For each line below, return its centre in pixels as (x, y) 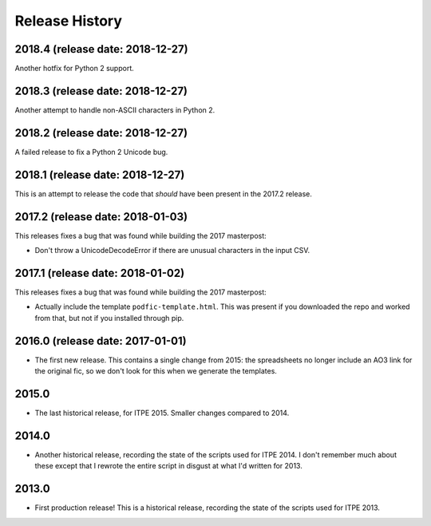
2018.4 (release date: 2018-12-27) (101, 49)
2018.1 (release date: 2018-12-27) (100, 174)
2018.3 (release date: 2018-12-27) (101, 91)
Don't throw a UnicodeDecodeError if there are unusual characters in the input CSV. (172, 251)
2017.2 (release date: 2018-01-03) (101, 217)
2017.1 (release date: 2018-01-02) (100, 273)
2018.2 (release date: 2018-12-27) (101, 133)
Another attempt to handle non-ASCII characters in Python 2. (115, 110)
